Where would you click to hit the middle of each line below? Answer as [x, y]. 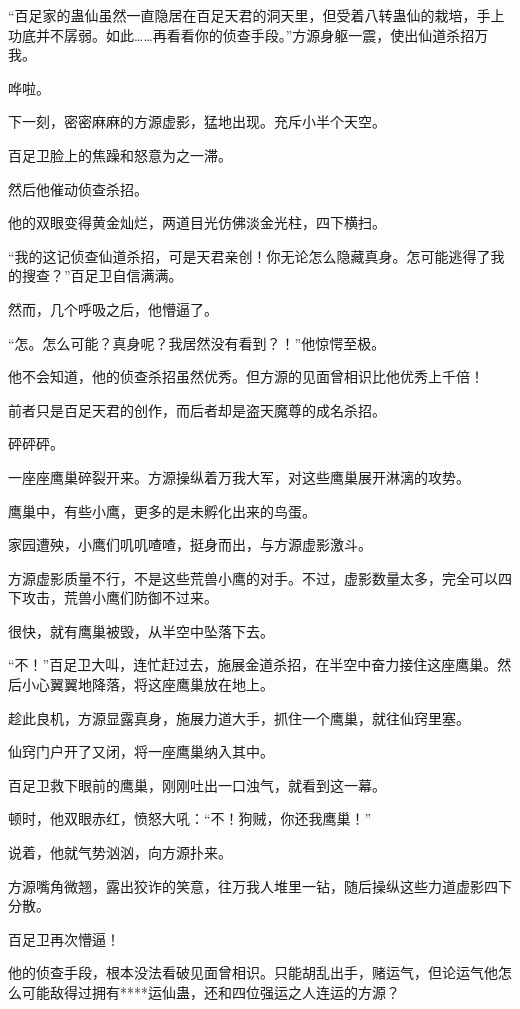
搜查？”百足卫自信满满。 [102, 275]
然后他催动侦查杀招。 [78, 188]
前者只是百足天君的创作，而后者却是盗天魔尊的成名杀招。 [197, 409]
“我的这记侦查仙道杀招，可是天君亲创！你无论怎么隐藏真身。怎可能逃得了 [249, 255]
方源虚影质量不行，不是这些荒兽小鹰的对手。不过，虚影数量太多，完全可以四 [260, 577]
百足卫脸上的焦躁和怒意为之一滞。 [120, 154]
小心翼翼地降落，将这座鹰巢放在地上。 [147, 684]
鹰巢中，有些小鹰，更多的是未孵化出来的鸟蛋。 [162, 510]
